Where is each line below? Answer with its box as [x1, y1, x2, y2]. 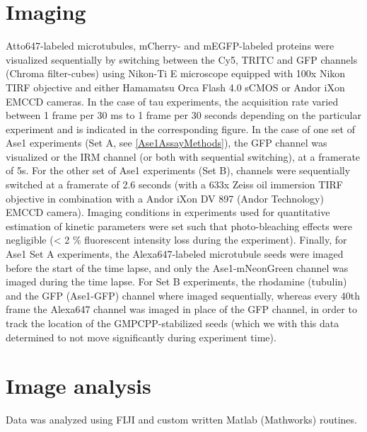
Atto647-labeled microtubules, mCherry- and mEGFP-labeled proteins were [6, 38, 334, 53]
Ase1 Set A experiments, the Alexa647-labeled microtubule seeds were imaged [6, 246, 344, 261]
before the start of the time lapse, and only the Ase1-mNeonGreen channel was [6, 260, 349, 275]
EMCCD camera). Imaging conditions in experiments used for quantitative [6, 205, 330, 220]
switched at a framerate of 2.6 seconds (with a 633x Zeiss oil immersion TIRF [6, 177, 343, 192]
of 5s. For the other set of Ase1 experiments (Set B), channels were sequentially [6, 163, 351, 178]
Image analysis [6, 371, 151, 400]
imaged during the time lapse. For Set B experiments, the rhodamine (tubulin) [6, 274, 347, 289]
